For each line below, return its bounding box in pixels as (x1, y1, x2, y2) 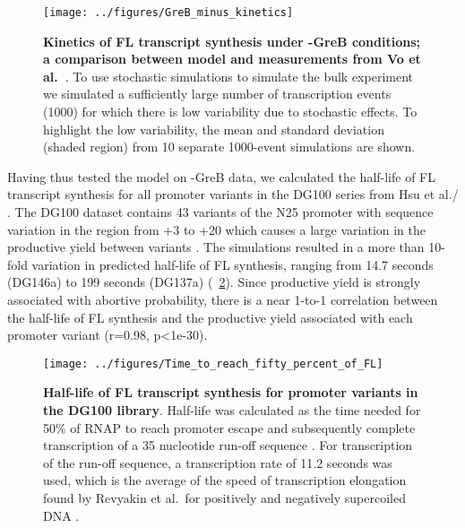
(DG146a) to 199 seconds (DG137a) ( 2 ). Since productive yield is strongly (7, 273, 421, 291)
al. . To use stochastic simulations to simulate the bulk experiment (43, 66, 414, 85)
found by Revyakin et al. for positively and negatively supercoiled (43, 488, 406, 506)
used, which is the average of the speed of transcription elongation (43, 471, 407, 489)
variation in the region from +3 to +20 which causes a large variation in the (7, 220, 426, 238)
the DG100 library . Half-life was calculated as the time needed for (43, 401, 421, 419)
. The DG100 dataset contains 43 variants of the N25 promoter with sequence (7, 203, 434, 221)
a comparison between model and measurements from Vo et (43, 49, 421, 68)
